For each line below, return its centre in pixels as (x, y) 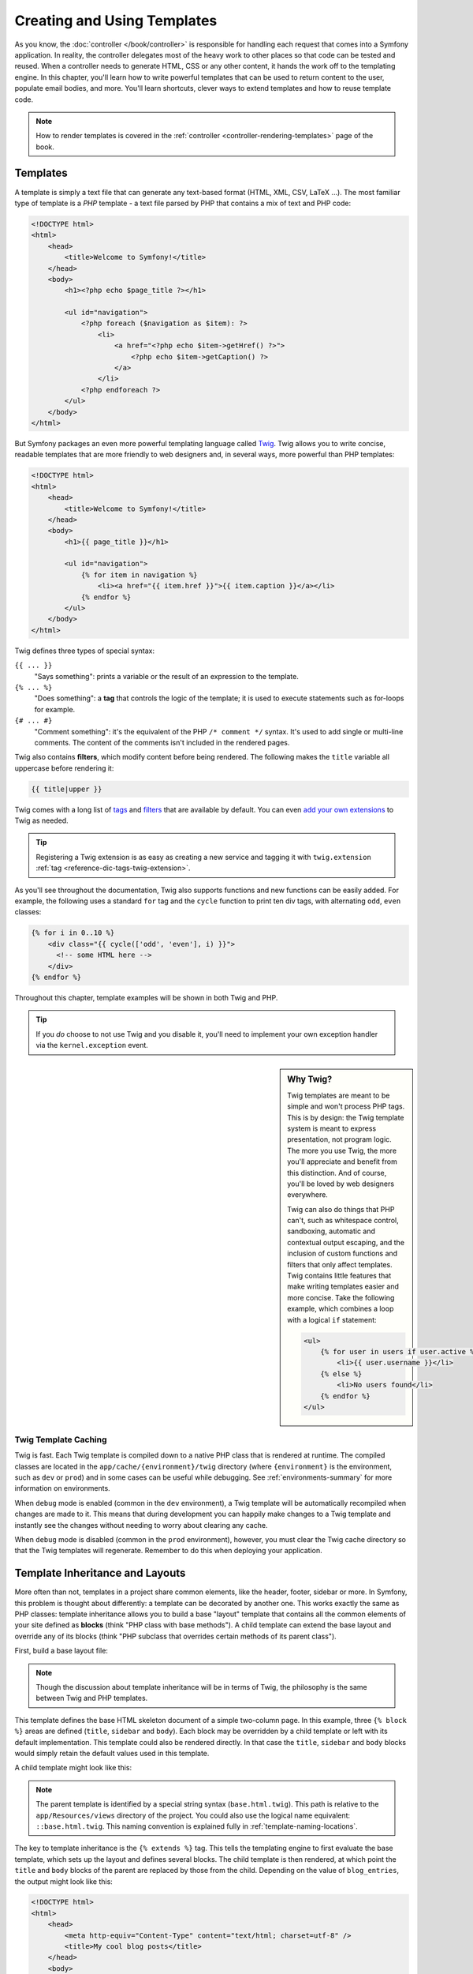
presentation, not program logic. (339, 1139)
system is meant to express (332, 1128)
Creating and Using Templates (116, 21)
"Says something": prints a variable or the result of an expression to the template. (166, 676)
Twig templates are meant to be (339, 1095)
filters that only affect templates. (340, 1264)
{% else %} (341, 1374)
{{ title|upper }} (67, 789)
